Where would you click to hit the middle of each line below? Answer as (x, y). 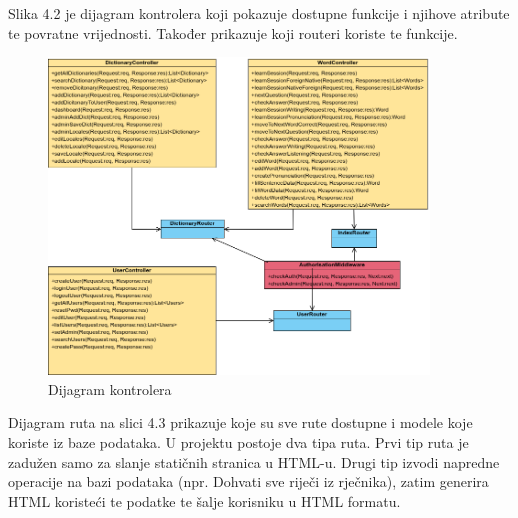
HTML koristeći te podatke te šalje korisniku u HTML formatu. (204, 500)
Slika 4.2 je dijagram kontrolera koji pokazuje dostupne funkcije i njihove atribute (259, 13)
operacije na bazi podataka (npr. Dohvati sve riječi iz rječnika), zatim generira (248, 481)
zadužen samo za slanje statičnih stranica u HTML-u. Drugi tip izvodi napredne (254, 461)
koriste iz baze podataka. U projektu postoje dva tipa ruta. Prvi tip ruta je (238, 441)
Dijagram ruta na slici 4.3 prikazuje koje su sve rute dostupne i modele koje (240, 422)
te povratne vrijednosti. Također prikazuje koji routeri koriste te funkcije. (233, 32)
